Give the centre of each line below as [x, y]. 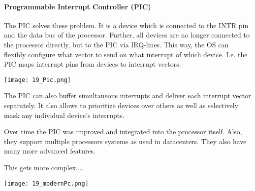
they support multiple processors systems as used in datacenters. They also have [125, 141]
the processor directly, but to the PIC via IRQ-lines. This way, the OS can [116, 44]
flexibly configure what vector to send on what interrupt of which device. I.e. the [126, 54]
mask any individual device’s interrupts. [64, 115]
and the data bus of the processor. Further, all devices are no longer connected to [127, 35]
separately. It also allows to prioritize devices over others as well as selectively [121, 105]
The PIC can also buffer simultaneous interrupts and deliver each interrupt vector [127, 95]
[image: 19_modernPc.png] [46, 183]
